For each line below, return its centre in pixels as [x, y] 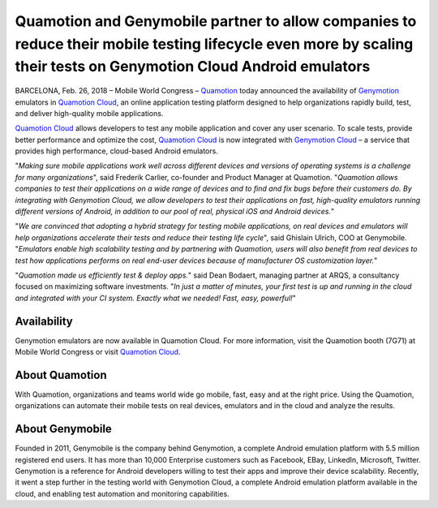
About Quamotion [61, 375]
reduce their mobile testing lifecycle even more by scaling [214, 44]
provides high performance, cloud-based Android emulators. [116, 151]
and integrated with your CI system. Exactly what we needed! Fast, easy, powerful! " [155, 298]
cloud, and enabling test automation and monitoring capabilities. [122, 493]
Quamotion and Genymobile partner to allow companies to [216, 21]
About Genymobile [64, 429]
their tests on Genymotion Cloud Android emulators [193, 67]
